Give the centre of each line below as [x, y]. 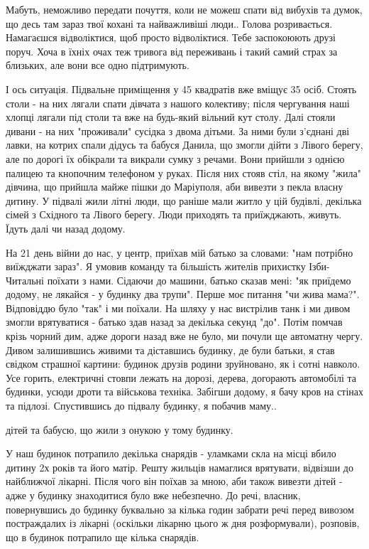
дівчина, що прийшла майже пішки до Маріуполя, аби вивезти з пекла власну [175, 187]
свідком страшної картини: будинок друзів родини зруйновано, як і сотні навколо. [183, 364]
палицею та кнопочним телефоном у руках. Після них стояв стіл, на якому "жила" [183, 172]
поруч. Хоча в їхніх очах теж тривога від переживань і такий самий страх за [172, 51]
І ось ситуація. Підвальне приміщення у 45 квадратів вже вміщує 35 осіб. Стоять [181, 89]
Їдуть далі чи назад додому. [66, 228]
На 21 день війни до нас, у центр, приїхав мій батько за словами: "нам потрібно [180, 252]
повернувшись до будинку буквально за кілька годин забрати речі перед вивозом [180, 509]
